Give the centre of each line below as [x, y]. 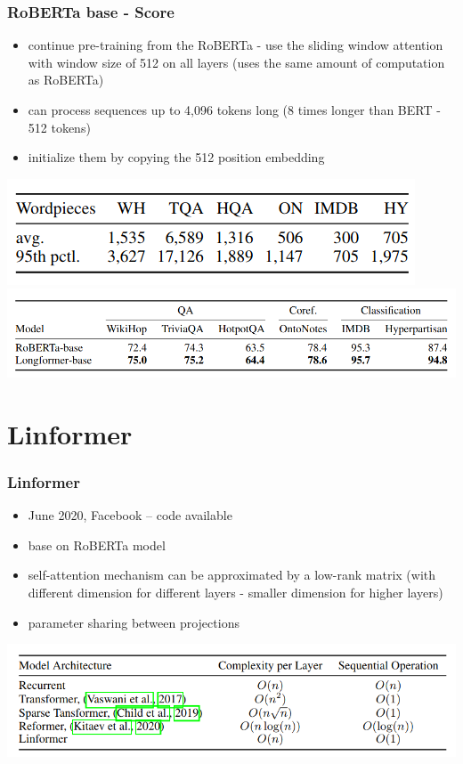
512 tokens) [59, 127]
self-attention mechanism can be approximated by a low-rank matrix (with [232, 575]
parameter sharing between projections [134, 622]
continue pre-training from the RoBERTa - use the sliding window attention [236, 45]
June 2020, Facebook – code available [130, 515]
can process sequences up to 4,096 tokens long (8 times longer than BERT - [234, 110]
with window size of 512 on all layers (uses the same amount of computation [236, 62]
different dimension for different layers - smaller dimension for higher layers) [236, 592]
